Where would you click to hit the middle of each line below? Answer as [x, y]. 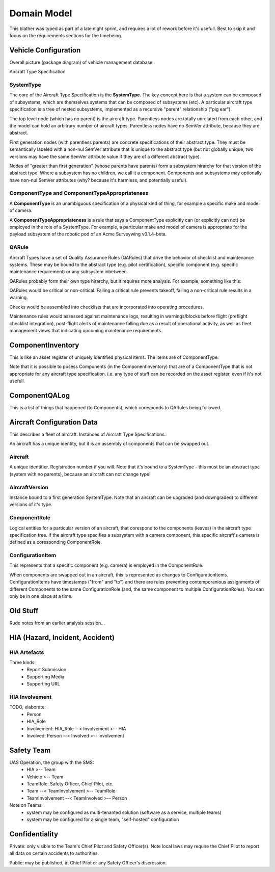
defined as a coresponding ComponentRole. [56, 542]
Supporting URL [44, 684]
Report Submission [47, 670]
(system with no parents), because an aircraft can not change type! [80, 474]
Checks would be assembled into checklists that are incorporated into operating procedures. [107, 307]
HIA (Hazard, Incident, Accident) [62, 637]
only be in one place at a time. [41, 596]
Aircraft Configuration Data [53, 422]
